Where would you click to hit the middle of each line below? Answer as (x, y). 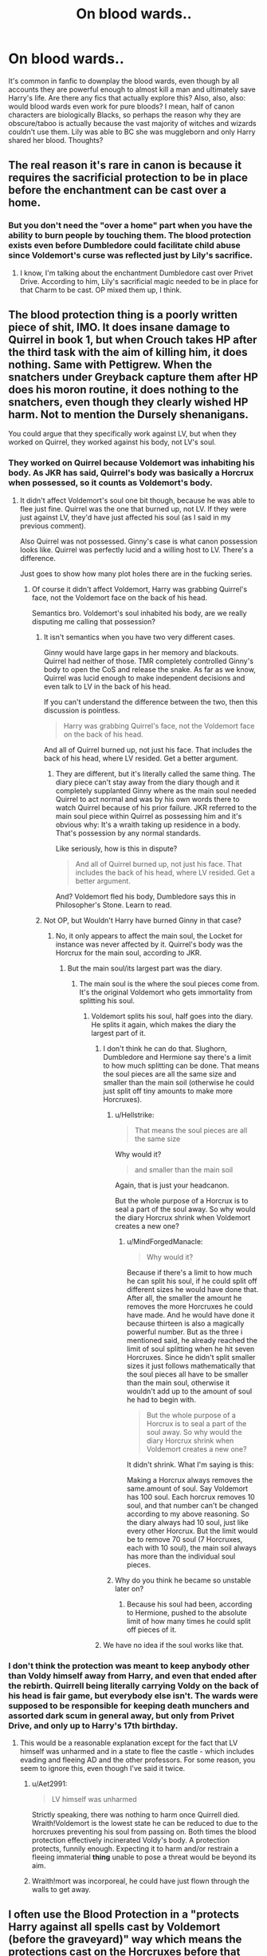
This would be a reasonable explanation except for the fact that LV (129, 1743)
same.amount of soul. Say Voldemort (187, 1488)
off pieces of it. (151, 1630)
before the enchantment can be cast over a (118, 190)
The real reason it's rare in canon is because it (125, 166)
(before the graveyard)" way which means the (125, 1940)
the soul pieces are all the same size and (170, 1073)
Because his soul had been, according (189, 1604)
